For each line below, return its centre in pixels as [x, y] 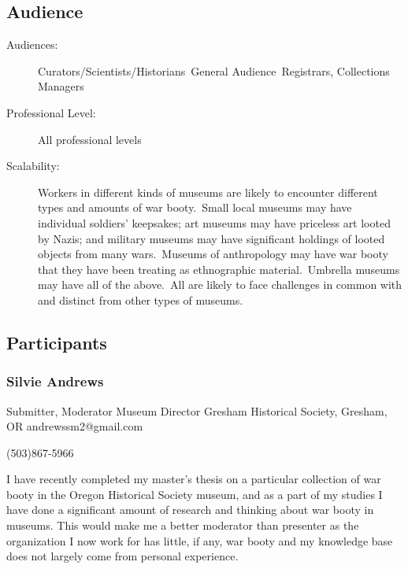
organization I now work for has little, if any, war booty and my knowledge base [200, 540]
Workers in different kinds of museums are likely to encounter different [208, 192]
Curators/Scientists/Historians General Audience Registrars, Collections [214, 70]
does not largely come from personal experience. [122, 556]
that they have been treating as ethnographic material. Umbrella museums [219, 269]
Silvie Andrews [55, 381]
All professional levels [90, 139]
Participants [57, 342]
